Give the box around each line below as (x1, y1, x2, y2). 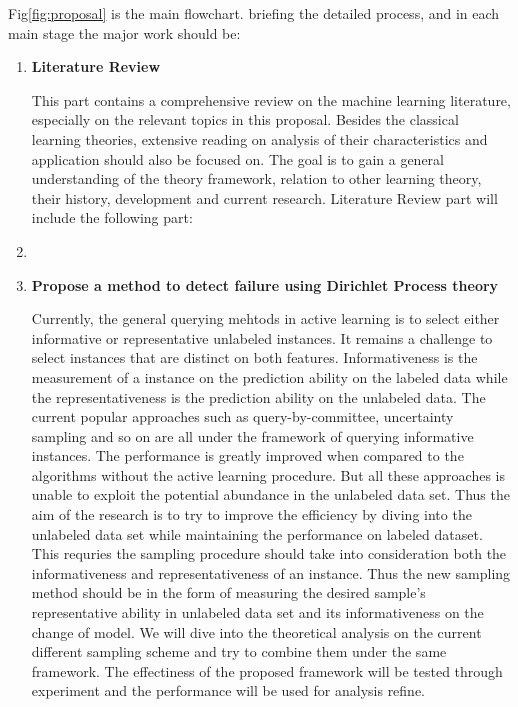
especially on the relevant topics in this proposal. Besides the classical (31, 109, 459, 130)
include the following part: (31, 207, 193, 228)
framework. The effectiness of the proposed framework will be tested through (31, 660, 503, 681)
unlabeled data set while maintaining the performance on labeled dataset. (31, 523, 483, 544)
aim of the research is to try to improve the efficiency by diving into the (31, 504, 472, 525)
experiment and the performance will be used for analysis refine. (31, 680, 426, 701)
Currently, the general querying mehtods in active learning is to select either (31, 308, 500, 329)
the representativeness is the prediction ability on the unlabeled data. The (31, 386, 486, 407)
